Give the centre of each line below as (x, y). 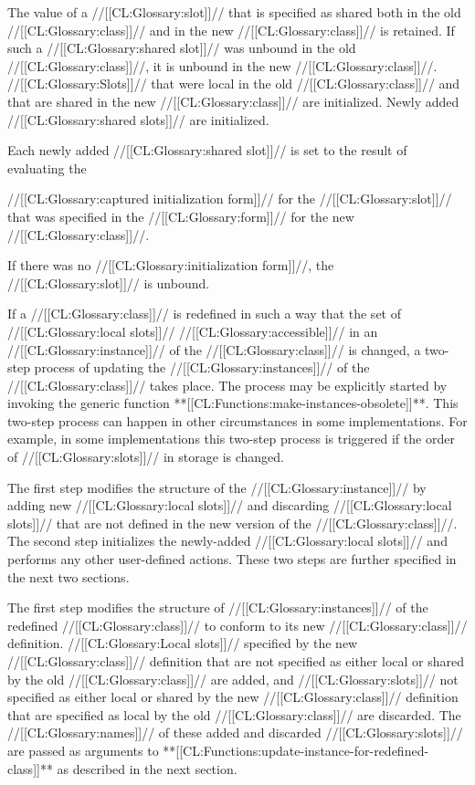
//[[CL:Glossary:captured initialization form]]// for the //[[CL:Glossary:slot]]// (230, 199)
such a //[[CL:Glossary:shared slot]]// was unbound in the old (182, 48)
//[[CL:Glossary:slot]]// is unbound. (109, 283)
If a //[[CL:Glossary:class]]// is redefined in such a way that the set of (204, 314)
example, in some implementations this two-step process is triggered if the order (231, 439)
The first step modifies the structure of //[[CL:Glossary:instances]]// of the (218, 607)
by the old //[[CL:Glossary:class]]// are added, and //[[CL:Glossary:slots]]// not (233, 679)
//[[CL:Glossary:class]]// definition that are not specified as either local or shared (236, 661)
